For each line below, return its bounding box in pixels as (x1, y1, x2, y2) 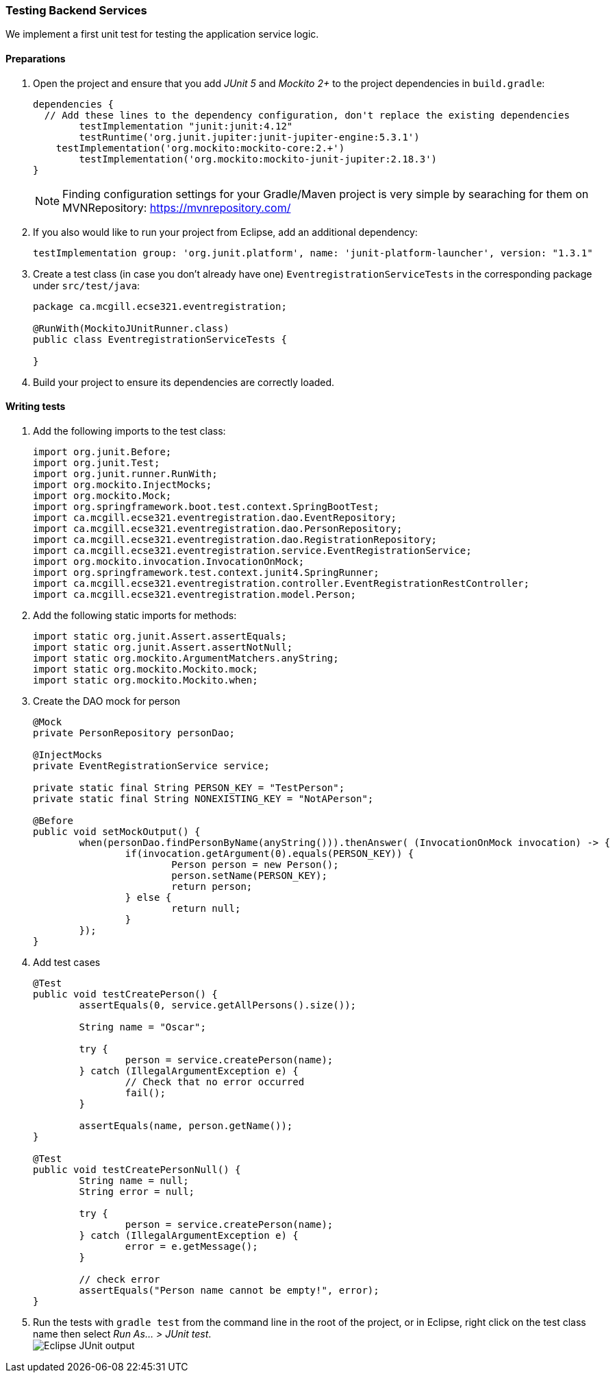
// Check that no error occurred (125, 1076, 305, 1087)
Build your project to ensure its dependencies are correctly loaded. (33, 376, 335, 388)
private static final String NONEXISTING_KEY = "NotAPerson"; (33, 793, 374, 804)
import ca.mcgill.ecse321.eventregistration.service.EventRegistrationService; (33, 544, 472, 556)
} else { (125, 891, 172, 903)
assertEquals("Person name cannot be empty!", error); (79, 1284, 379, 1296)
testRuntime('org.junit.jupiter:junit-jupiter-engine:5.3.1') (79, 131, 420, 143)
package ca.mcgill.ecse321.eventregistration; (33, 300, 287, 312)
